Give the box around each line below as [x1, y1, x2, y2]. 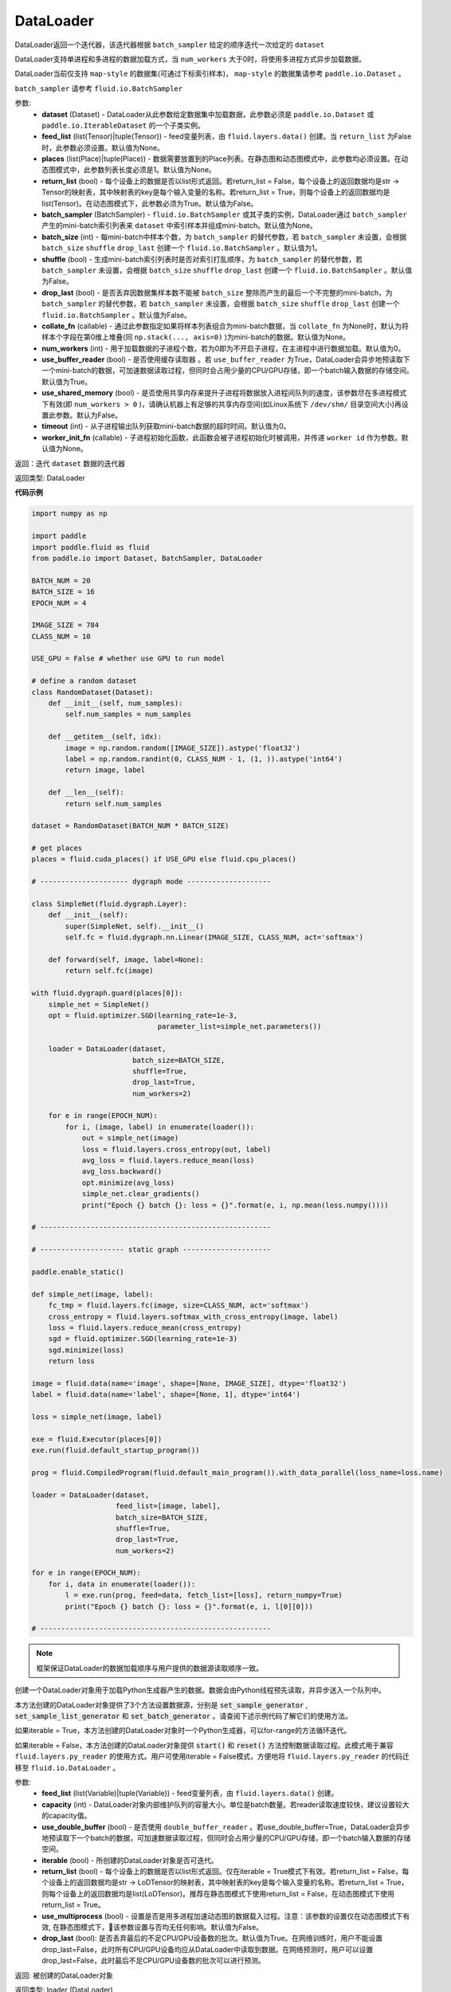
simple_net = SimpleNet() [48, 1000, 150, 1009]
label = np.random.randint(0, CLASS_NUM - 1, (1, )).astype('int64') [65, 754, 343, 763]
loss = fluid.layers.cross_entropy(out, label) [81, 1144, 272, 1154]
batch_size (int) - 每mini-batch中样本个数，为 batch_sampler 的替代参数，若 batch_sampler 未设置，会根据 [41, 232, 407, 241]
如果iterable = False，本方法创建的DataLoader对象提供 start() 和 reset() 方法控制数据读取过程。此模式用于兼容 [14, 1740, 394, 1750]
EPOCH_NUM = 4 [31, 598, 87, 607]
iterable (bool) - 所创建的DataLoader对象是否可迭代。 [41, 1855, 218, 1865]
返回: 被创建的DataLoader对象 [14, 1970, 113, 1980]
